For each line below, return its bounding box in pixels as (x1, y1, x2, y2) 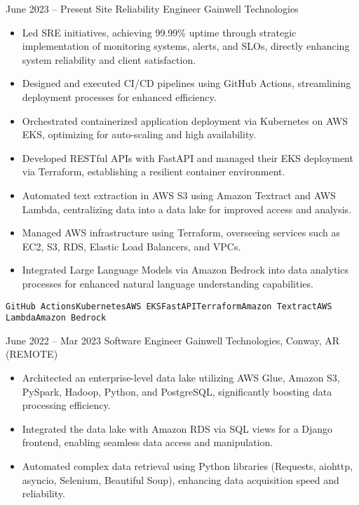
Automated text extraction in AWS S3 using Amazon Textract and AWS (22, 187, 336, 202)
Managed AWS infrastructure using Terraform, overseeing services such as (22, 225, 340, 240)
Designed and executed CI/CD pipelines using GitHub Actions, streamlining (22, 76, 351, 90)
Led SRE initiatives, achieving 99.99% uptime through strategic (22, 25, 297, 39)
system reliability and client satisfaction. (22, 52, 196, 67)
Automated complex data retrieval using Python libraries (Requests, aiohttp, (22, 458, 353, 473)
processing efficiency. (22, 398, 111, 412)
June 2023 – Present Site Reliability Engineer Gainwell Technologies (6, 1, 299, 15)
